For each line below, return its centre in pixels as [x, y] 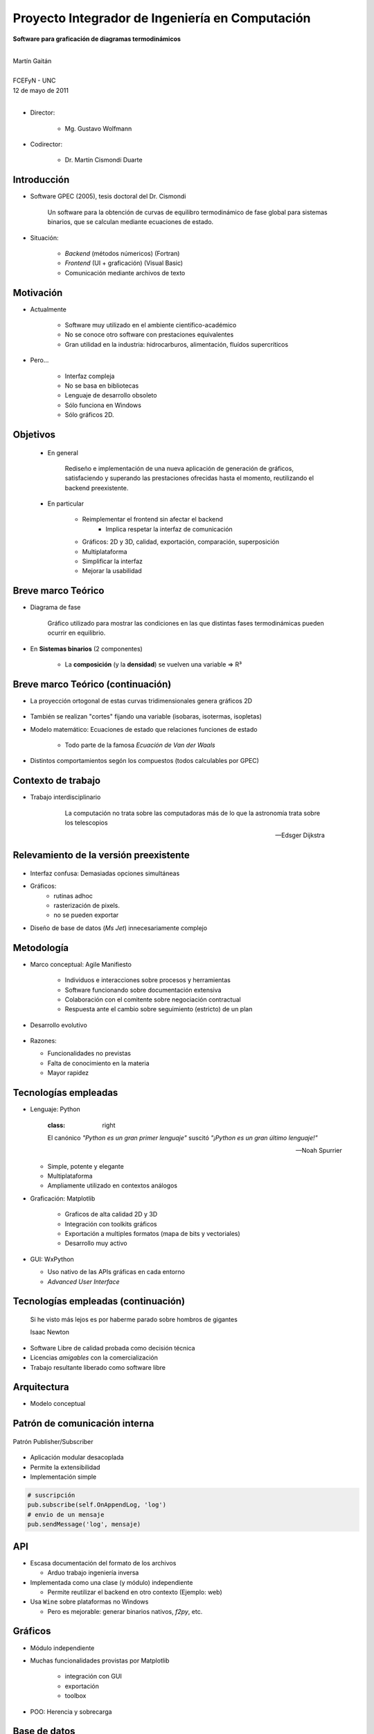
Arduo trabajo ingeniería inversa [93, 1573]
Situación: [44, 238]
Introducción [41, 180]
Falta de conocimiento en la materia [98, 1063]
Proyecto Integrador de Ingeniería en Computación [162, 18]
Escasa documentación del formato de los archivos [103, 1563]
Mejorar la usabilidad [112, 571]
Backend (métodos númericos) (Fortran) [122, 253]
